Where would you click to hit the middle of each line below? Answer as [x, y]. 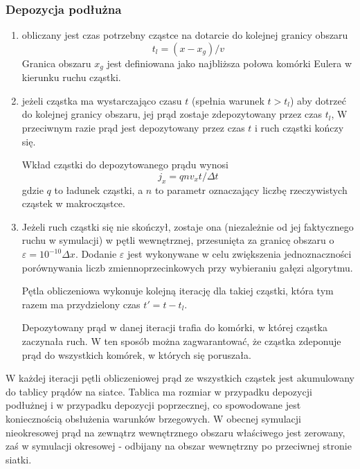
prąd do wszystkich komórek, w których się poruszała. [136, 354]
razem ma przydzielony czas [81, 304]
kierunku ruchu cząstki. [71, 77]
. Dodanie [96, 254]
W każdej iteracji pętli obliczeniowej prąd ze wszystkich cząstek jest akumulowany [180, 378]
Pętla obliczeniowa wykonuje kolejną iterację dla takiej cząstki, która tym [178, 291]
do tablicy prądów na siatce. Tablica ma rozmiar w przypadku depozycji [159, 391]
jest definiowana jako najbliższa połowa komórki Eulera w [229, 63]
